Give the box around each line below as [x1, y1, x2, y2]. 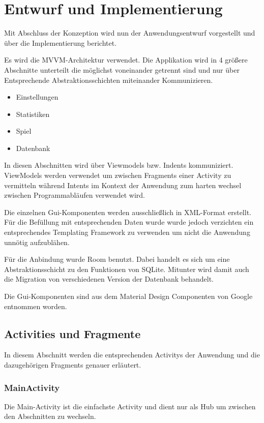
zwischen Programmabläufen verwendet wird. [4, 190, 145, 200]
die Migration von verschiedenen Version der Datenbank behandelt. [4, 274, 214, 284]
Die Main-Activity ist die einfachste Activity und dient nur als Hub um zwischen [4, 401, 256, 411]
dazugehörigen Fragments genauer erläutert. [4, 359, 141, 370]
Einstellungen [16, 92, 58, 102]
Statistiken [16, 108, 50, 119]
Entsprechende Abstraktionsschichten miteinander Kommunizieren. [4, 74, 213, 85]
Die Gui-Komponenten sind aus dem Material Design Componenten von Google [4, 291, 253, 301]
